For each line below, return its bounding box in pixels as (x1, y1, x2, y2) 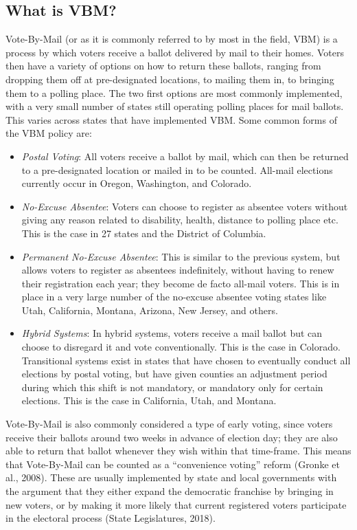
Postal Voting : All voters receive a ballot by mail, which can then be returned (21, 148, 349, 163)
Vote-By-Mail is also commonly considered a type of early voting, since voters (5, 417, 333, 431)
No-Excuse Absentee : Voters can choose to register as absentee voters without (21, 199, 348, 213)
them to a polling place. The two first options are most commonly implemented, (5, 85, 343, 100)
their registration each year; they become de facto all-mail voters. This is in (21, 276, 340, 290)
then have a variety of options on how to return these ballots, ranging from (5, 58, 321, 73)
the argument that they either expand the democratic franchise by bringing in (5, 484, 334, 498)
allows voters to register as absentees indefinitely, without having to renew (21, 263, 334, 277)
